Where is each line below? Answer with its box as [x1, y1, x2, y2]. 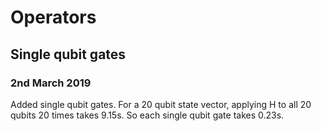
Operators [10, 6, 97, 29]
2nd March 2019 [10, 76, 92, 90]
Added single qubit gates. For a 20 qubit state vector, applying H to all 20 [10, 98, 312, 110]
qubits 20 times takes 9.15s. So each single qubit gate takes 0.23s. [10, 109, 285, 121]
